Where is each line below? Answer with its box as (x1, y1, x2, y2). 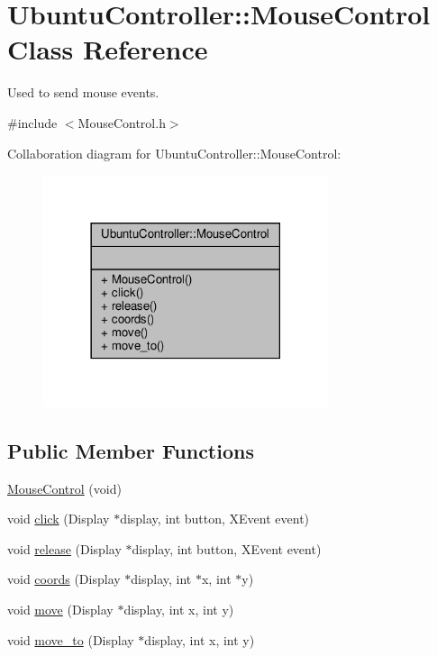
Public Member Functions (7, 436, 254, 464)
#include (7, 113, 58, 132)
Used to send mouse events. (7, 83, 159, 102)
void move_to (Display (7, 630, 134, 649)
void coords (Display (7, 569, 121, 588)
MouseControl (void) (7, 478, 122, 497)
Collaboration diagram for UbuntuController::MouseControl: (7, 143, 341, 162)
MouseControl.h (77, 113, 166, 132)
